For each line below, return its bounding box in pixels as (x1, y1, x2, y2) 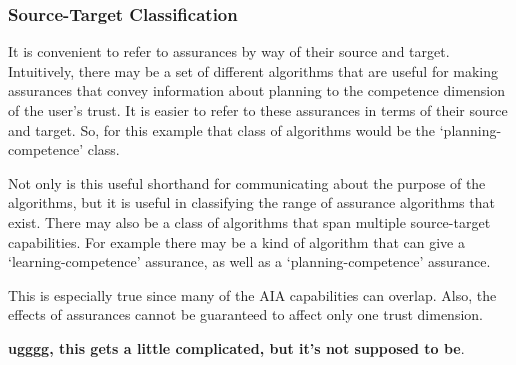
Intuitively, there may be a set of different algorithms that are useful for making (8, 60, 499, 81)
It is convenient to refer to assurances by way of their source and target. (8, 41, 450, 62)
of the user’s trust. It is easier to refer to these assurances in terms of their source (8, 100, 508, 120)
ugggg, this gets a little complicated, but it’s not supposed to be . (8, 337, 465, 358)
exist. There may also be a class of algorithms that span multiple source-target (8, 211, 491, 232)
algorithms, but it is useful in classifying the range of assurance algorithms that (8, 192, 495, 213)
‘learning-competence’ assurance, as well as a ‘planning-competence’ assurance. (8, 251, 491, 272)
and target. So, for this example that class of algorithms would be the (8, 119, 436, 140)
